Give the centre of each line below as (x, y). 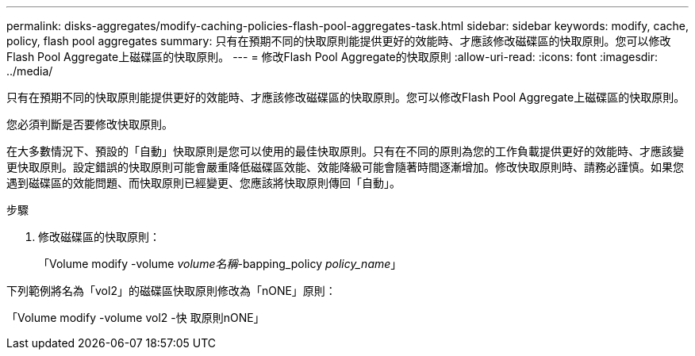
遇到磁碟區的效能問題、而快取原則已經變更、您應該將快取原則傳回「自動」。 (204, 183)
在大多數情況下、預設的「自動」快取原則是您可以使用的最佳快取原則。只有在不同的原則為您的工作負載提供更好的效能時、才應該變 (345, 151)
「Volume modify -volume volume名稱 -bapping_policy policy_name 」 (220, 264)
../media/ (30, 71)
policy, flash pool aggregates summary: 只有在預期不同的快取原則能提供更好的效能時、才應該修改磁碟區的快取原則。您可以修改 (339, 41)
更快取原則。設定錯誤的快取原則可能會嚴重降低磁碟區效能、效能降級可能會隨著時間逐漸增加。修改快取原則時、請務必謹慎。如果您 (345, 167)
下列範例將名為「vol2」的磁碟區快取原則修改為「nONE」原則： (171, 291)
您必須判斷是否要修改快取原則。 (90, 124)
